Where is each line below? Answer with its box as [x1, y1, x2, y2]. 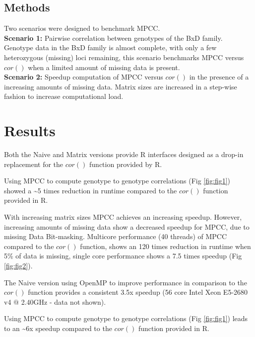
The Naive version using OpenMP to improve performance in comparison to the [4, 277, 247, 287]
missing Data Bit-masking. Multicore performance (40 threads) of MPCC [4, 231, 227, 242]
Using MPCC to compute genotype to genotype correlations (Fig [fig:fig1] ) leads [4, 313, 248, 324]
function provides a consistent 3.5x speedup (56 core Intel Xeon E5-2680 [28, 287, 248, 297]
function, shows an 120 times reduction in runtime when [80, 241, 251, 251]
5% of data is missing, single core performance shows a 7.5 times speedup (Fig [4, 251, 242, 261]
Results [4, 120, 56, 141]
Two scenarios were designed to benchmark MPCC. [4, 23, 160, 33]
